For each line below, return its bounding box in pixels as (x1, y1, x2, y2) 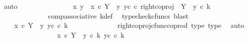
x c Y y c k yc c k (57, 29, 124, 40)
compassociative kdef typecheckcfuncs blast (48, 10, 188, 21)
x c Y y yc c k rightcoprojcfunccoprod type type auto (14, 20, 244, 30)
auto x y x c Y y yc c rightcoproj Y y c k (3, 1, 211, 11)
